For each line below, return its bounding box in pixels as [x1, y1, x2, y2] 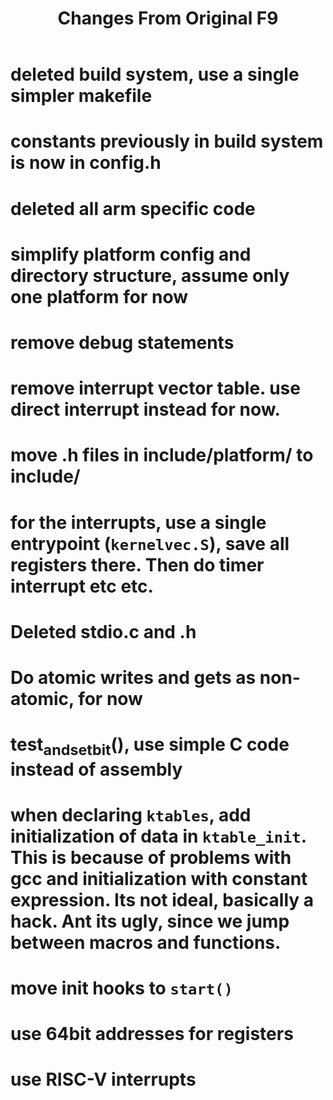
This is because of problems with [10, 846, 292, 869]
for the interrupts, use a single [10, 511, 267, 534]
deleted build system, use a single [10, 63, 300, 86]
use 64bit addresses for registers [10, 1023, 294, 1046]
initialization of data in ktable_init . [10, 825, 307, 847]
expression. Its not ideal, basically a [10, 888, 315, 911]
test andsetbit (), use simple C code [10, 733, 290, 759]
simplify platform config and [10, 243, 252, 266]
